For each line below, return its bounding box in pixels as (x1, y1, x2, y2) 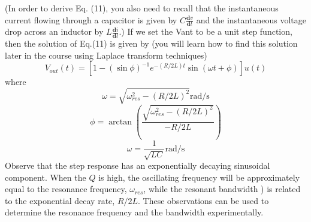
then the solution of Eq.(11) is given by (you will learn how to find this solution (5, 37, 298, 50)
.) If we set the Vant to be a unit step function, (119, 25, 292, 38)
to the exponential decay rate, (5, 194, 115, 206)
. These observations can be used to (138, 194, 269, 206)
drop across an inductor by (5, 25, 104, 38)
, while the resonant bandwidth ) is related (143, 183, 301, 195)
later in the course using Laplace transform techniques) (5, 48, 207, 61)
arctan (108, 117, 132, 126)
